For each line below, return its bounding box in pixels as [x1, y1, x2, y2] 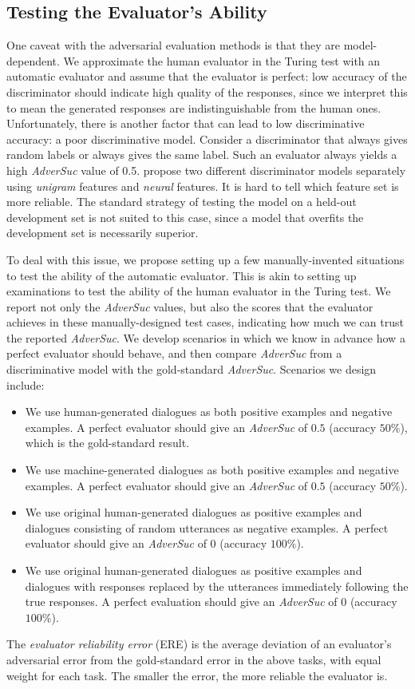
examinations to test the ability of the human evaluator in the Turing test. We [6, 283, 391, 299]
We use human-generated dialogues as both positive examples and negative [25, 403, 393, 420]
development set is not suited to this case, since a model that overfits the [6, 208, 364, 225]
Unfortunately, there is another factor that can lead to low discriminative [6, 115, 365, 132]
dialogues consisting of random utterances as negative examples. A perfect [25, 519, 389, 536]
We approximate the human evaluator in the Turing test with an [63, 52, 381, 69]
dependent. [6, 52, 60, 69]
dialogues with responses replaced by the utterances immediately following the [25, 577, 409, 594]
